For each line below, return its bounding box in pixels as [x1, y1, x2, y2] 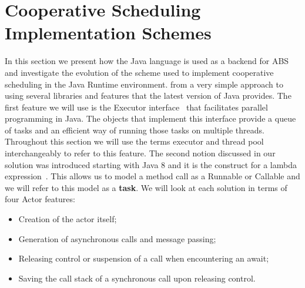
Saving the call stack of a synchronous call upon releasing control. [18, 272, 256, 284]
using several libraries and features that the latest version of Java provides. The [5, 89, 291, 102]
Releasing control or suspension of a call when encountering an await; [18, 252, 269, 264]
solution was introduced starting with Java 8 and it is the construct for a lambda [5, 158, 297, 170]
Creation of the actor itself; [18, 213, 117, 225]
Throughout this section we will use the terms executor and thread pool [5, 135, 264, 148]
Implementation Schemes [5, 21, 212, 45]
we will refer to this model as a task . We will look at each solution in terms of [5, 181, 287, 193]
